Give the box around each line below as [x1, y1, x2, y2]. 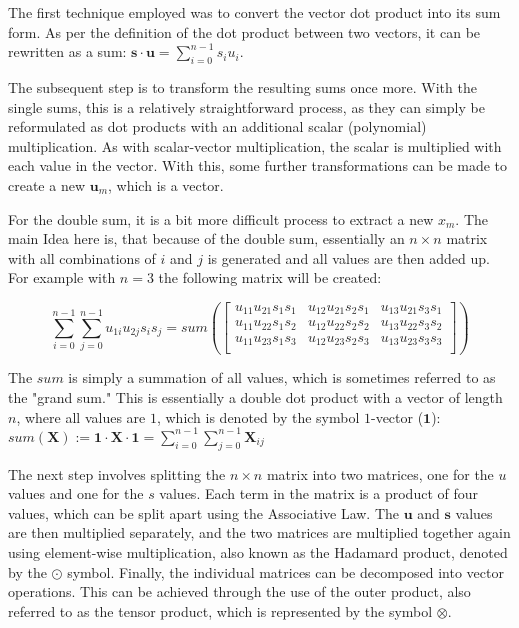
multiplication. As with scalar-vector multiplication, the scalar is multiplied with [8, 135, 502, 156]
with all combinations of [8, 247, 156, 268]
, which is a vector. [108, 174, 224, 195]
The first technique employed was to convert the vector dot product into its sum [8, 2, 501, 22]
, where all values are [16, 406, 146, 427]
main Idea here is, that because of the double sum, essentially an [8, 228, 405, 249]
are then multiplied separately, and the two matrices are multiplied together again [8, 522, 511, 543]
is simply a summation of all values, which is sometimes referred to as [68, 367, 496, 388]
